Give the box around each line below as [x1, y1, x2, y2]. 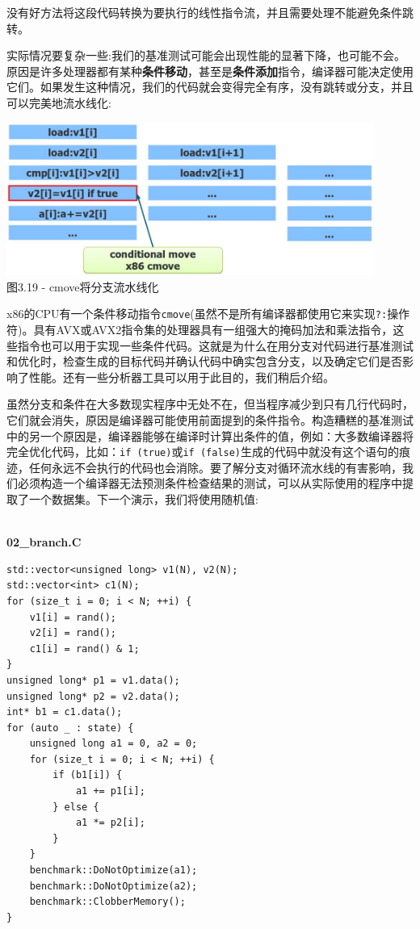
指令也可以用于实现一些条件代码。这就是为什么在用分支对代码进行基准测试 [17, 337, 414, 354]
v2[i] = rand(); [29, 627, 117, 639]
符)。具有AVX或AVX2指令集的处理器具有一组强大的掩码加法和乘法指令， [6, 320, 393, 337]
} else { [52, 801, 99, 813]
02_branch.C [6, 534, 82, 550]
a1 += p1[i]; [75, 785, 145, 797]
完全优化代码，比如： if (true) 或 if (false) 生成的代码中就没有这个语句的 [6, 443, 400, 460]
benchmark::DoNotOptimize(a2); [29, 880, 198, 892]
